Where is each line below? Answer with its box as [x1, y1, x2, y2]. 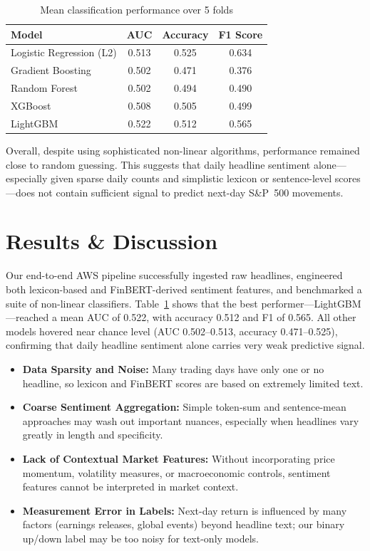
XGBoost [11, 98, 51, 112]
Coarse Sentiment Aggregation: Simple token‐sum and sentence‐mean [22, 399, 346, 414]
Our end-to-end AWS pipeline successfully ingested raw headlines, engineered [6, 268, 343, 283]
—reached [6, 310, 49, 325]
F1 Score [218, 26, 263, 41]
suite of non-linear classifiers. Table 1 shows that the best [6, 295, 258, 310]
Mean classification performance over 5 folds [40, 2, 233, 16]
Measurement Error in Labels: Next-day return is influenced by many [22, 503, 347, 518]
